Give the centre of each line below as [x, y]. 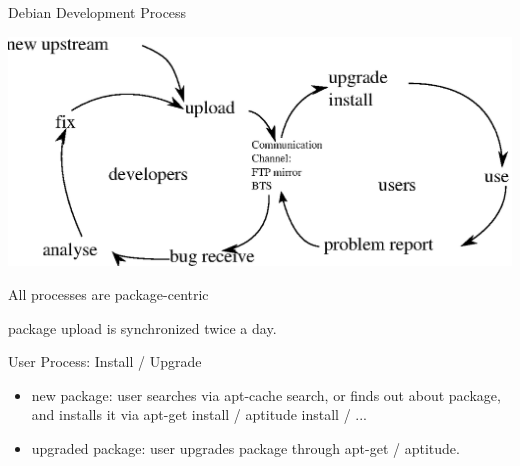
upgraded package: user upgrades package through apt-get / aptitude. [245, 448]
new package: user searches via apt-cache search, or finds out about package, [266, 394]
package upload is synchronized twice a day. [142, 327]
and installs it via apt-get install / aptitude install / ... [199, 414]
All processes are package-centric [108, 294]
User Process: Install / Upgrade [105, 361]
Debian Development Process [97, 12]
